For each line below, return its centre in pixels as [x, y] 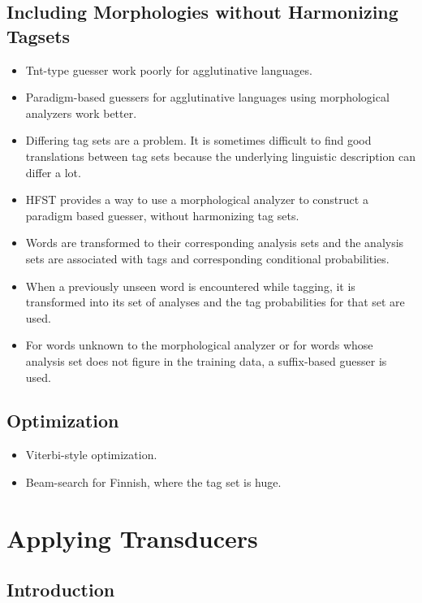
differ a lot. [53, 172]
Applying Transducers [132, 538]
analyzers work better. [81, 113]
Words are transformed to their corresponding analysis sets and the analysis [215, 243]
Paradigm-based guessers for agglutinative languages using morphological [207, 97]
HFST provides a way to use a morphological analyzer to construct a [197, 200]
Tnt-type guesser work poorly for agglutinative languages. [169, 69]
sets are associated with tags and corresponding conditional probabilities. [207, 258]
